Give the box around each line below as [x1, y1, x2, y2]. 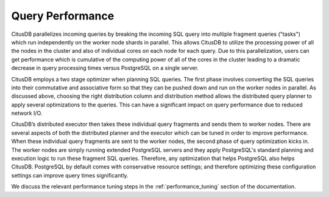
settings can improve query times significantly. [11, 171, 129, 179]
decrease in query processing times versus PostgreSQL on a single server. [11, 64, 199, 72]
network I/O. [11, 109, 43, 117]
